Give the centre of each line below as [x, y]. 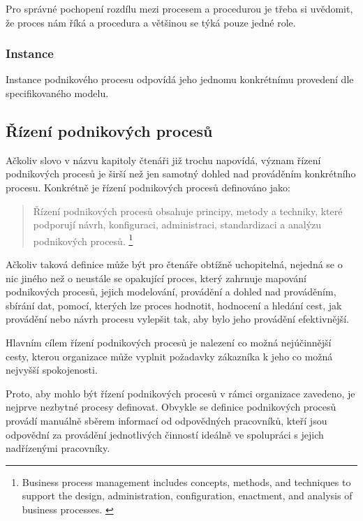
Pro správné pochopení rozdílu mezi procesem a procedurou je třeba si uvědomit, [179, 8]
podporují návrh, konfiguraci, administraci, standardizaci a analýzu [177, 225]
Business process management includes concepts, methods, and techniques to [186, 482]
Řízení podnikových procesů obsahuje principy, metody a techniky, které [188, 211]
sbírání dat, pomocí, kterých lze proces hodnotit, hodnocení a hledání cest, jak [174, 305]
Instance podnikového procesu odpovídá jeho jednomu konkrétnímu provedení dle [180, 79]
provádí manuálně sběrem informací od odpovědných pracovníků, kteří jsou [166, 420]
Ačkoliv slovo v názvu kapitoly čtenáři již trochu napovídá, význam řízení [163, 160]
